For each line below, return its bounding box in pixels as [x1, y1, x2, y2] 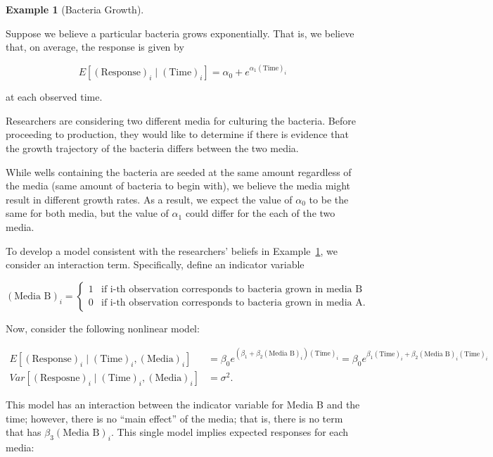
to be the [309, 192, 349, 206]
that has [6, 425, 41, 439]
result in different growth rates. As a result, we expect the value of [6, 192, 293, 206]
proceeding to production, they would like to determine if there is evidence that [6, 127, 349, 142]
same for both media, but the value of [6, 206, 169, 220]
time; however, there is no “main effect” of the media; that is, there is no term [6, 411, 343, 425]
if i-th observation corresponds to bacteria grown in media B [101, 284, 363, 295]
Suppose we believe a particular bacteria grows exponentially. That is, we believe [6, 25, 354, 40]
